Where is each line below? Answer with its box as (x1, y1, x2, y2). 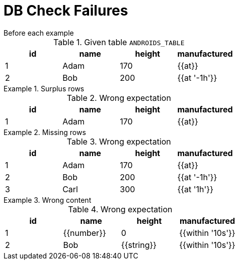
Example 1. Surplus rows (4, 84, 85, 93)
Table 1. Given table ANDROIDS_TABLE (53, 37, 185, 47)
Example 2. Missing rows (4, 127, 86, 137)
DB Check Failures (4, 2, 128, 19)
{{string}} (121, 239, 157, 250)
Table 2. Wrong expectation (66, 92, 171, 103)
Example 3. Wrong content (4, 195, 92, 204)
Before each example (4, 28, 74, 37)
